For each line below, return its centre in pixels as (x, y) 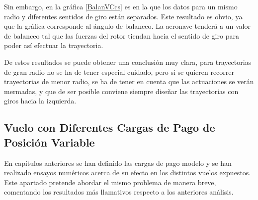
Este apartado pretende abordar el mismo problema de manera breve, (110, 182)
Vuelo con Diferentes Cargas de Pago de (110, 127)
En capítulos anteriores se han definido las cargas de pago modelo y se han (118, 163)
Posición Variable (49, 142)
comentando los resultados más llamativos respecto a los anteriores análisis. (119, 192)
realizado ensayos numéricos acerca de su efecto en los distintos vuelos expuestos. (128, 173)
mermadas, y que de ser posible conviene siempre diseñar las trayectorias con (121, 91)
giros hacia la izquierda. (40, 101)
